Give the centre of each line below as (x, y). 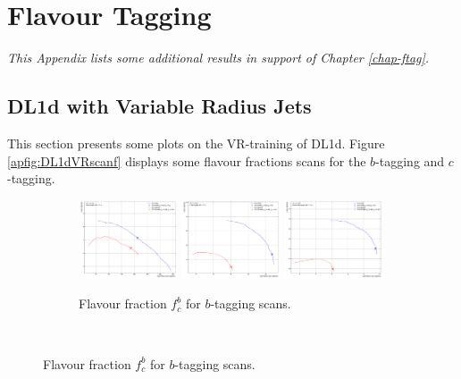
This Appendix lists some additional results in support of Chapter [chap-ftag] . (218, 58)
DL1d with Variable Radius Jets (159, 106)
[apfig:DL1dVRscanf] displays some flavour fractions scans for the (187, 160)
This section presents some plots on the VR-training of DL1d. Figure (196, 143)
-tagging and (410, 160)
